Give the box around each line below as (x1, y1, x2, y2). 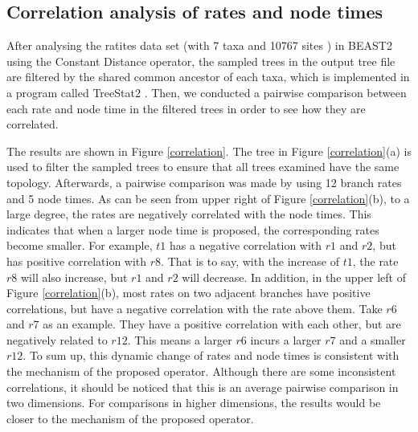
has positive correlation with (6, 252, 147, 269)
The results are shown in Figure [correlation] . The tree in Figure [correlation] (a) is (6, 142, 412, 159)
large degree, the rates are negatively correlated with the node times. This (6, 206, 371, 222)
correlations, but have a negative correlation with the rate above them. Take (6, 300, 383, 316)
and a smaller (339, 331, 406, 348)
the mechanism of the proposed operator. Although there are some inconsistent (6, 363, 396, 380)
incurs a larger (250, 331, 322, 348)
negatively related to (6, 331, 108, 348)
